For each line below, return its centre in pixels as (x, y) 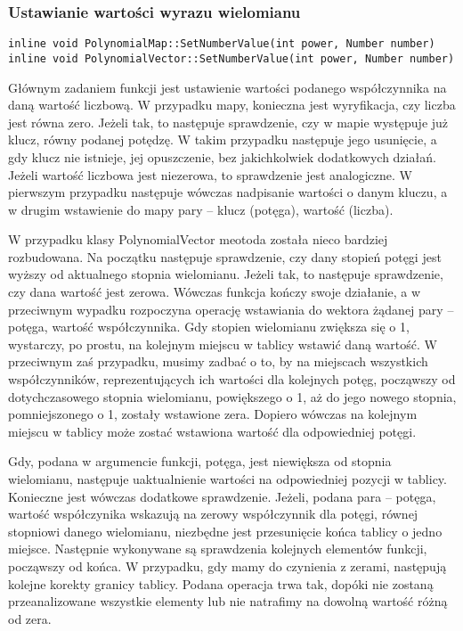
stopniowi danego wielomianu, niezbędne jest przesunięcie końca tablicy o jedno (225, 531)
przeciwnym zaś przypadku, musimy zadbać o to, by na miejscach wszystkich (218, 361)
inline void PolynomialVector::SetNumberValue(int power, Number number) (231, 58)
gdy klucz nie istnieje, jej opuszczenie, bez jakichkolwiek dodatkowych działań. (222, 156)
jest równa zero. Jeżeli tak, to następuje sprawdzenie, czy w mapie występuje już (228, 122)
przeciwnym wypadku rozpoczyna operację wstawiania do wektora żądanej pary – (231, 309)
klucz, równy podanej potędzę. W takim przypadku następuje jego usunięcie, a (223, 139)
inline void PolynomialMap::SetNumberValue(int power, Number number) (222, 44)
